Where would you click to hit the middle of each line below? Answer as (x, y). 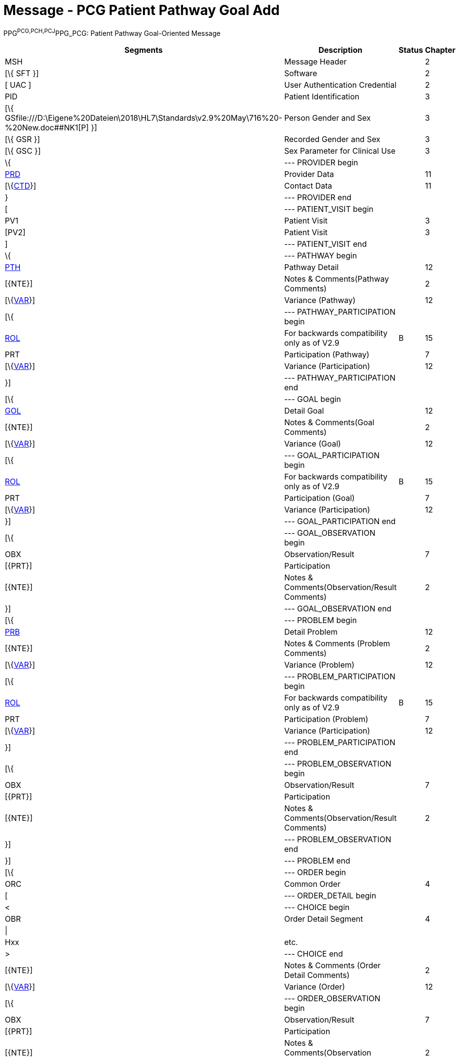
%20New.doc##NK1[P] (47, 128)
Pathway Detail (311, 267)
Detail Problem (311, 632)
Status (411, 50)
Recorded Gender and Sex (332, 139)
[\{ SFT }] (22, 73)
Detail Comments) (317, 975)
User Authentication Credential (340, 85)
